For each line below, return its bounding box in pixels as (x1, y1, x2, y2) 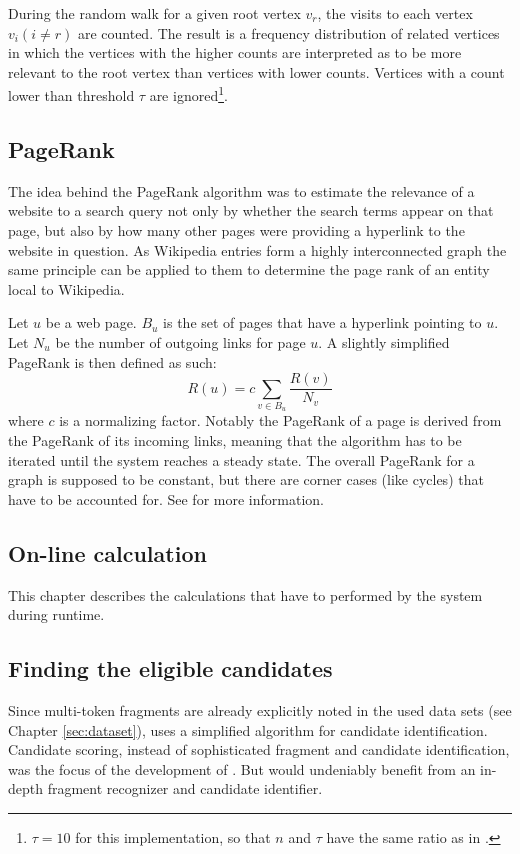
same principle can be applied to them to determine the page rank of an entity (8, 259, 490, 280)
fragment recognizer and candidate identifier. (47, 778, 323, 799)
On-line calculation (8, 537, 207, 568)
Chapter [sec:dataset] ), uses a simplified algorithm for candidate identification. (8, 719, 488, 740)
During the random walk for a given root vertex (8, 3, 301, 23)
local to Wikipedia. (8, 278, 125, 299)
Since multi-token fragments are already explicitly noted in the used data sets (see (8, 699, 512, 720)
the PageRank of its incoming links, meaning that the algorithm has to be (8, 429, 462, 450)
